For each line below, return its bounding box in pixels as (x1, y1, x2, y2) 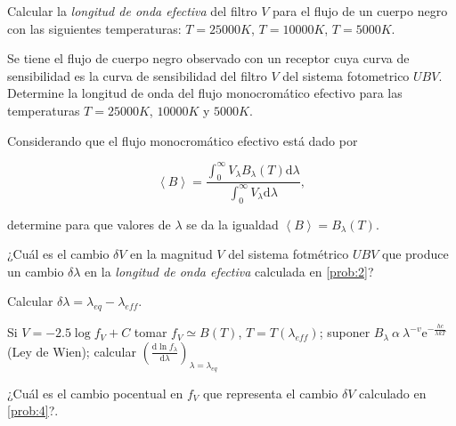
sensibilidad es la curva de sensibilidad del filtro (7, 66, 267, 84)
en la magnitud (130, 245, 213, 263)
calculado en (359, 383, 427, 402)
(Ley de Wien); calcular (7, 342, 136, 360)
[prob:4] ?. (7, 401, 59, 420)
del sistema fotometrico (282, 66, 410, 84)
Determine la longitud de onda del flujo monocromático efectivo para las (7, 84, 403, 102)
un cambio (7, 261, 64, 280)
